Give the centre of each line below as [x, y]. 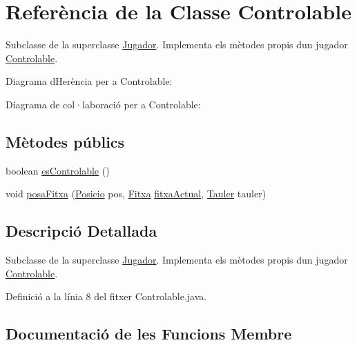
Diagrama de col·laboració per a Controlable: [103, 104]
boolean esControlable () [58, 170]
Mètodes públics [65, 141]
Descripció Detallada [81, 231]
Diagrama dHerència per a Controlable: [89, 81]
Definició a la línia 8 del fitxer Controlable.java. [106, 296]
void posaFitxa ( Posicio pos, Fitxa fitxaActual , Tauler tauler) [136, 194]
